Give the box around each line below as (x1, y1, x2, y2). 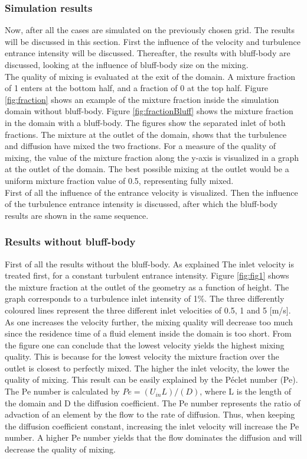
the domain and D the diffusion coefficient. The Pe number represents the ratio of (5, 396, 301, 409)
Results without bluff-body (5, 234, 136, 249)
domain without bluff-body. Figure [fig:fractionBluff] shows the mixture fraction (5, 105, 293, 117)
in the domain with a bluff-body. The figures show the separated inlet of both (5, 116, 286, 128)
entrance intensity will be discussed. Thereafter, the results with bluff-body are (5, 47, 290, 59)
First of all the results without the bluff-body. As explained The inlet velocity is (5, 257, 294, 270)
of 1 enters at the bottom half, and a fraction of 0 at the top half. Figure (5, 82, 269, 94)
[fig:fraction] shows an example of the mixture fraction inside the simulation (5, 93, 279, 105)
